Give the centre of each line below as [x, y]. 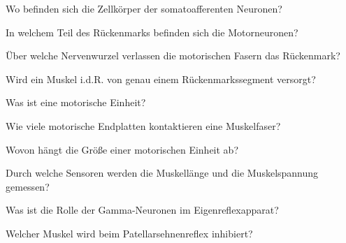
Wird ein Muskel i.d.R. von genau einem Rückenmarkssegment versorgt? [161, 79]
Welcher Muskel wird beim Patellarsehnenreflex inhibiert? [129, 233]
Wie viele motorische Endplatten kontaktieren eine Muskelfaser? [143, 125]
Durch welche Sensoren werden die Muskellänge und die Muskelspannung [162, 173]
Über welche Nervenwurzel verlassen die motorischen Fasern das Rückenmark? [173, 56]
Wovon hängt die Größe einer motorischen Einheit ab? [122, 149]
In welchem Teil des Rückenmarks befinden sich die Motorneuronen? [152, 32]
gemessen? [28, 186]
